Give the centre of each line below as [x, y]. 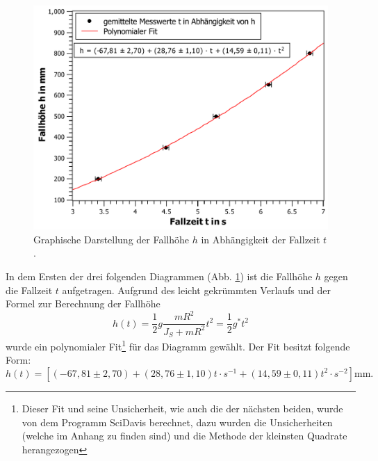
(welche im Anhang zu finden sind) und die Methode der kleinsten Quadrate [184, 436]
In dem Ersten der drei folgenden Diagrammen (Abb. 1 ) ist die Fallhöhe [159, 276]
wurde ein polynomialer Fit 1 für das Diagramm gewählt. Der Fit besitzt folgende [178, 345]
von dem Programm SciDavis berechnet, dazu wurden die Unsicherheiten [177, 422]
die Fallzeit [29, 290]
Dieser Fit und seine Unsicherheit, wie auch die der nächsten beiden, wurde [182, 408]
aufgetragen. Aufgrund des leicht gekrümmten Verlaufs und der [197, 290]
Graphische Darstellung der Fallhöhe [112, 239]
